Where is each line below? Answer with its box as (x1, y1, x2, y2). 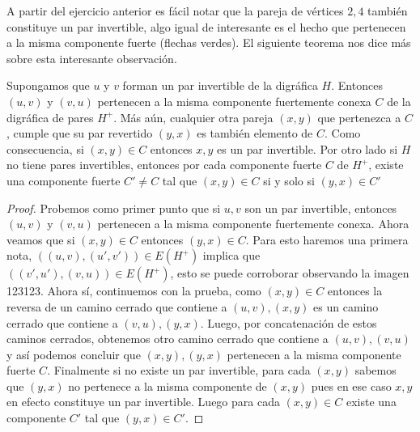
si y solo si (263, 172, 315, 188)
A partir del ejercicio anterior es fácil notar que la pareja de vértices (6, 2, 344, 19)
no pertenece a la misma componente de (68, 377, 267, 394)
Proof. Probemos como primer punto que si (6, 199, 221, 216)
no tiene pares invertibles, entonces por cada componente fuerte (6, 156, 322, 173)
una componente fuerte (6, 172, 121, 188)
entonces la (327, 282, 383, 299)
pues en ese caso (311, 377, 392, 394)
